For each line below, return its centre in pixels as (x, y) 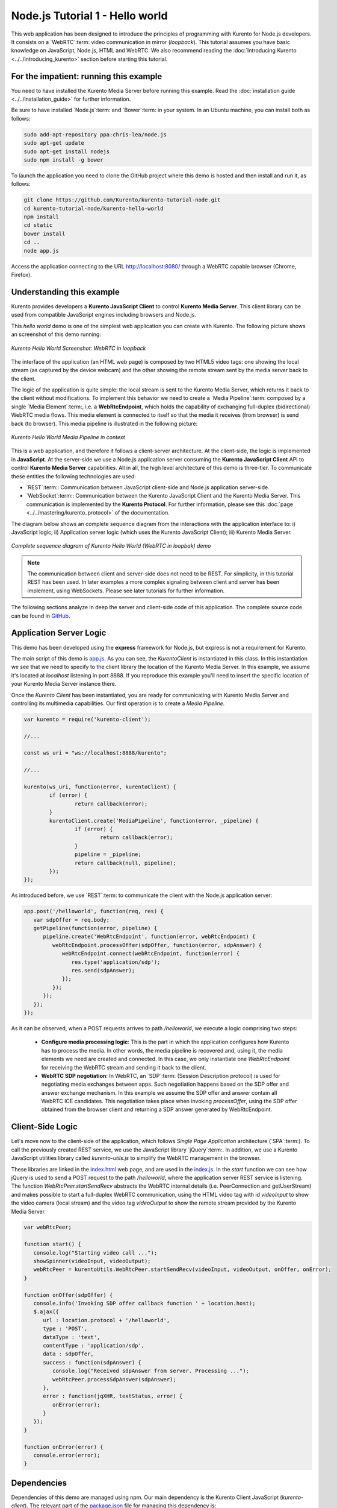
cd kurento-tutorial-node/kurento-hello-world (94, 208)
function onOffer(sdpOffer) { (68, 1295)
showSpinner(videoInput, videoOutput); (92, 1261)
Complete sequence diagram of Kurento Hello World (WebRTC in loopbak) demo (111, 546)
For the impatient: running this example (87, 76)
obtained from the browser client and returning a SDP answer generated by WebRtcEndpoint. (157, 1109)
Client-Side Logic (44, 1127)
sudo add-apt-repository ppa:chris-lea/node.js (95, 135)
